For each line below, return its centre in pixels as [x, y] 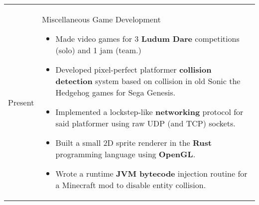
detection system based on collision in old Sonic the [148, 81]
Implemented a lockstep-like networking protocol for [149, 112]
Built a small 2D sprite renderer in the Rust [133, 143]
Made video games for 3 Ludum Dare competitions [147, 39]
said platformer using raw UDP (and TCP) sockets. [145, 123]
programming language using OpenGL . [126, 154]
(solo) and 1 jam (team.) [98, 50]
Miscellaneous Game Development [101, 19]
